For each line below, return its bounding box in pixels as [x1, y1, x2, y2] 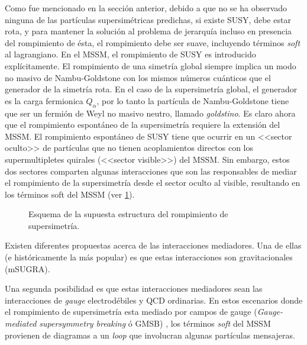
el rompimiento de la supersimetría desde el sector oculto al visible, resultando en [5, 176, 300, 189]
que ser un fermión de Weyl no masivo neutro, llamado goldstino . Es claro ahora [5, 107, 296, 119]
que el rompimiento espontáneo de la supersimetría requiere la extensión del [5, 118, 280, 131]
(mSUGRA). [5, 262, 50, 275]
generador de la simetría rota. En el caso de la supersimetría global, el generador [5, 83, 298, 95]
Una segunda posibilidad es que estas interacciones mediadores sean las [5, 282, 263, 295]
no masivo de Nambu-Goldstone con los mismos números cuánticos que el [5, 71, 271, 83]
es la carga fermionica [5, 94, 83, 107]
